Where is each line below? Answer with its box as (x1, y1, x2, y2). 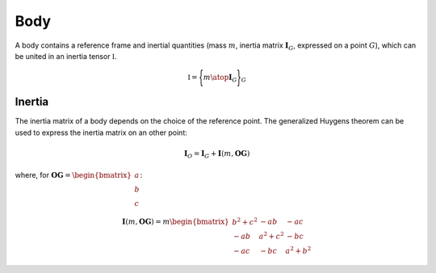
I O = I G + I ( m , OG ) (183, 149, 250, 160)
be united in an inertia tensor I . (15, 51, 117, 61)
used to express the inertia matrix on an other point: (15, 128, 187, 137)
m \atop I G (203, 73, 237, 84)
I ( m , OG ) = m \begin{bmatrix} (122, 217, 229, 226)
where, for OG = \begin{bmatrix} (15, 170, 132, 179)
